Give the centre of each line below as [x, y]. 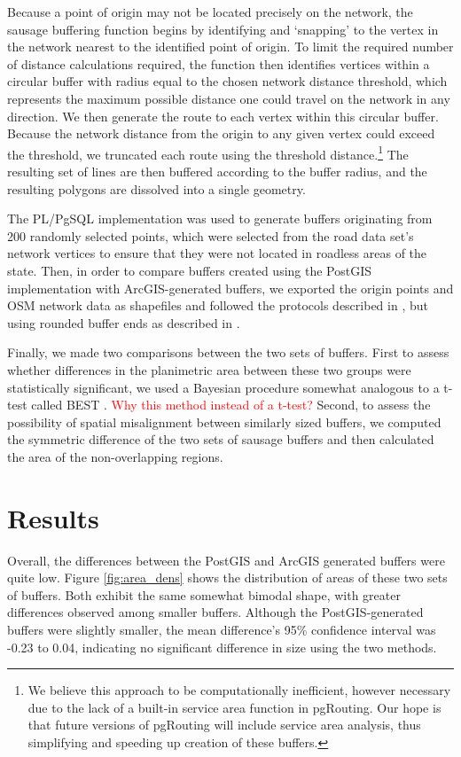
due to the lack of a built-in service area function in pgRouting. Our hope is [234, 707]
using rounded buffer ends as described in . [124, 322]
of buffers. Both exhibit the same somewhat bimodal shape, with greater [204, 594]
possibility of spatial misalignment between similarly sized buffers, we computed [224, 421]
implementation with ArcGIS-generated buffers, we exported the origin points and [230, 288]
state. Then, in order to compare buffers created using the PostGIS [190, 270]
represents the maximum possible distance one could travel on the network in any [229, 98]
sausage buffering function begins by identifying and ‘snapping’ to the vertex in [223, 29]
